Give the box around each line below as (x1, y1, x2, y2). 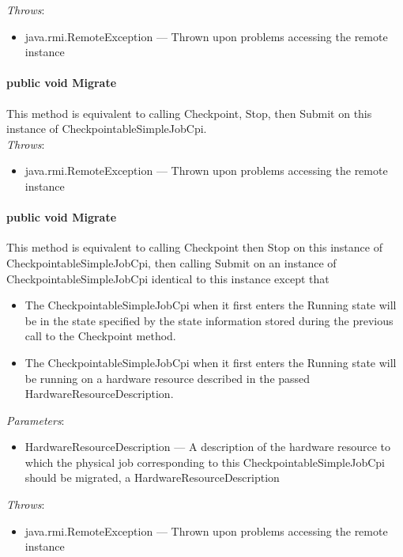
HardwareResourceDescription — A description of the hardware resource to (24, 438, 391, 455)
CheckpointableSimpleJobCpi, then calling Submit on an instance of (6, 254, 337, 271)
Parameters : (6, 411, 65, 428)
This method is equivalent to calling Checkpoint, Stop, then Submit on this (6, 104, 372, 121)
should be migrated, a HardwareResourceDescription (24, 469, 280, 486)
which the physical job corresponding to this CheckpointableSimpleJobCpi (24, 453, 385, 470)
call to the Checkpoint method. (24, 328, 176, 344)
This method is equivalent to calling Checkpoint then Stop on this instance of (6, 239, 382, 256)
